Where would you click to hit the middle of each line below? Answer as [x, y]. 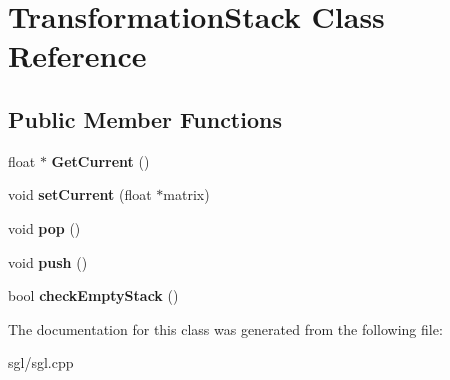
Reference [77, 55]
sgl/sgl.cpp [41, 362]
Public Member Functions [145, 118]
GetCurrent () [100, 160]
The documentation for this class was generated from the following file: [225, 328]
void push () [48, 261]
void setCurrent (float [80, 194]
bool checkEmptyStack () [93, 295]
